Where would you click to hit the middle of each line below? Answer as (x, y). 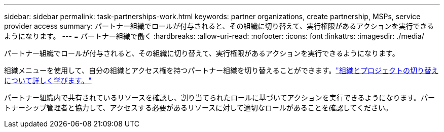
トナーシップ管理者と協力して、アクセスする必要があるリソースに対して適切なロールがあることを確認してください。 (198, 108)
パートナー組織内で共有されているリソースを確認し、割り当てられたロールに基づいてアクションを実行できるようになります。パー (220, 97)
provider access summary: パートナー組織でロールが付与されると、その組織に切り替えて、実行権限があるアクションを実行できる (219, 26)
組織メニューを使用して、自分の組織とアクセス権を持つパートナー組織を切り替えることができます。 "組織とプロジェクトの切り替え (221, 70)
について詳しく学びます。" (48, 80)
